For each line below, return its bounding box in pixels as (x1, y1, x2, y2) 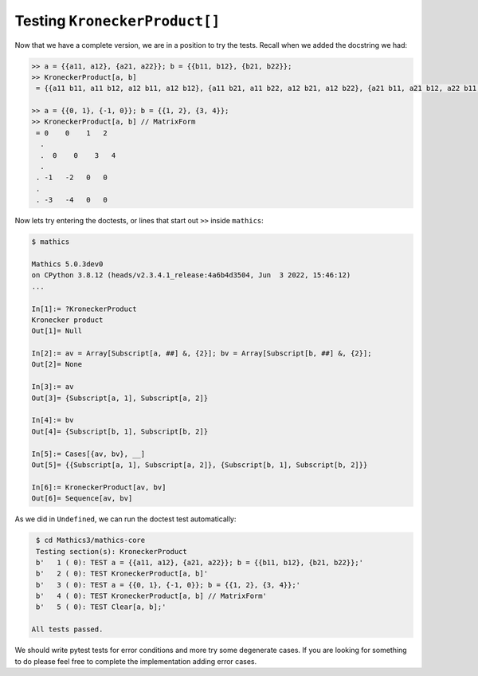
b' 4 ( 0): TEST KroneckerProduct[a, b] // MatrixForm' (36, 591, 267, 601)
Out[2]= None (31, 360, 83, 369)
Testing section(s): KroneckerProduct (36, 547, 187, 556)
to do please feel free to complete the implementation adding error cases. (14, 656, 257, 666)
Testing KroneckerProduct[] (14, 12, 221, 29)
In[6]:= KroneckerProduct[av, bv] (31, 482, 167, 492)
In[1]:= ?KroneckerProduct (31, 304, 137, 313)
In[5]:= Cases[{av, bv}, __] (31, 449, 146, 458)
